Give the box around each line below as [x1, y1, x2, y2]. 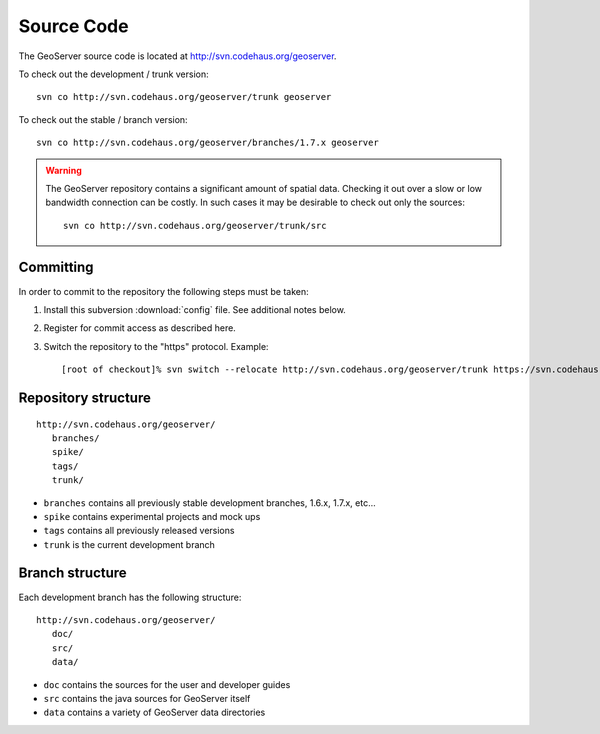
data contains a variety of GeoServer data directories [43, 706, 266, 719]
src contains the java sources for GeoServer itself [43, 692, 251, 704]
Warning [45, 164, 82, 176]
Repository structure [18, 389, 152, 406]
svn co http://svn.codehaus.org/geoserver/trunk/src [63, 220, 327, 231]
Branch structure [18, 565, 127, 582]
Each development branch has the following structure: [18, 591, 242, 603]
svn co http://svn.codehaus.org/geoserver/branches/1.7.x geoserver [36, 137, 379, 149]
